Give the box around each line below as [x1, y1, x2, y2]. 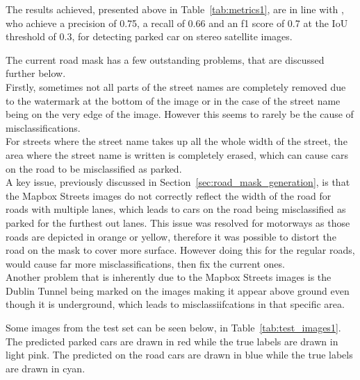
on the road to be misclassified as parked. [6, 161, 182, 175]
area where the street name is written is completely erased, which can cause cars [6, 147, 348, 162]
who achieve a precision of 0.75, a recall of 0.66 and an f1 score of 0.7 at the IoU [6, 15, 348, 30]
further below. [6, 66, 66, 80]
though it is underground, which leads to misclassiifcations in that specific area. [6, 297, 345, 311]
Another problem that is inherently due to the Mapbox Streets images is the [6, 270, 332, 284]
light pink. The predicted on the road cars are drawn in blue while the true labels [6, 347, 353, 362]
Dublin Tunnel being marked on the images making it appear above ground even [6, 283, 350, 297]
